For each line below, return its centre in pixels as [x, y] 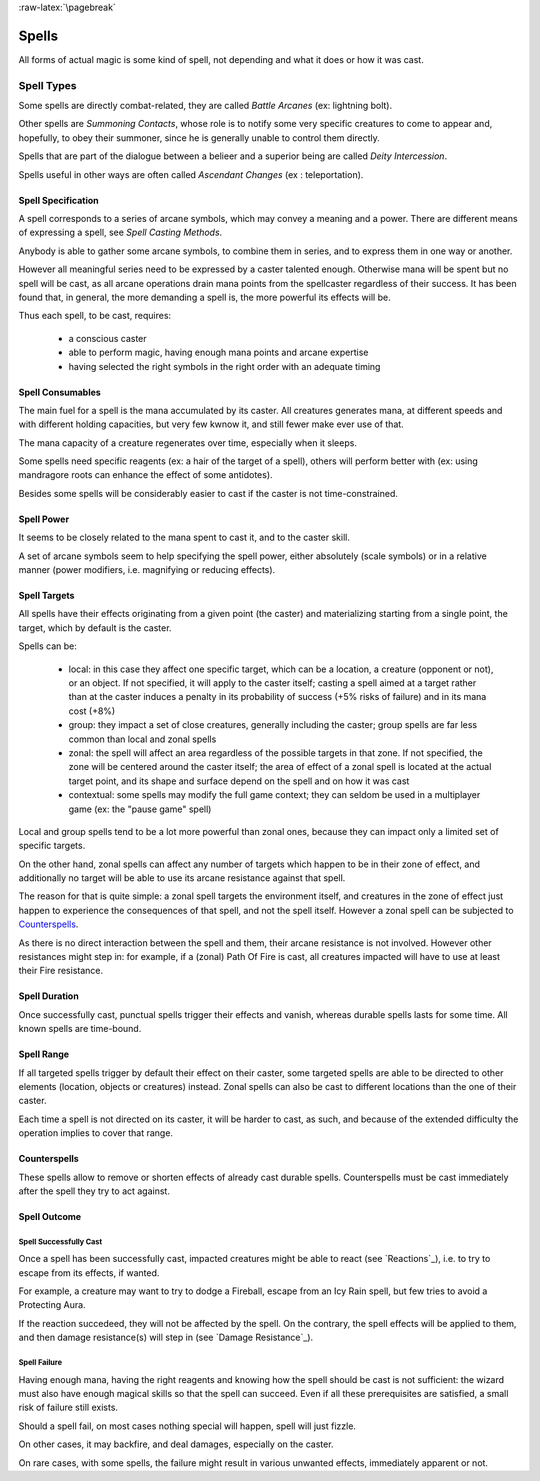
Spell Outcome [50, 1216]
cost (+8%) [92, 711]
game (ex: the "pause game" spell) [140, 809]
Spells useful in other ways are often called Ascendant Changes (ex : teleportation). [191, 174]
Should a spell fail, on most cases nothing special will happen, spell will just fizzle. [187, 1426]
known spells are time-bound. [80, 1029]
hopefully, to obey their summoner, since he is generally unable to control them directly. [199, 137]
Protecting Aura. [52, 1305]
